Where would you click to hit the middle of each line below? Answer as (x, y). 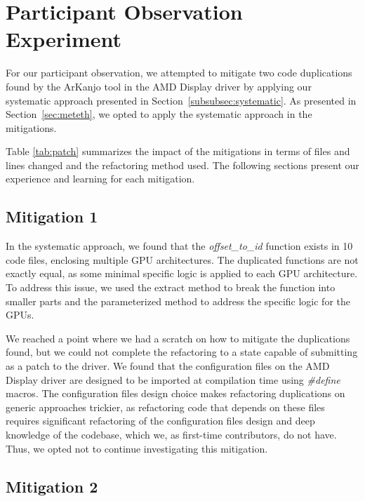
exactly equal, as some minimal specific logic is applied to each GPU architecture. (182, 273)
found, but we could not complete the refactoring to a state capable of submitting (182, 352)
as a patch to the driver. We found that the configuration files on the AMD (168, 366)
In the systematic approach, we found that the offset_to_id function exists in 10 (179, 246)
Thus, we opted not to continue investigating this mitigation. (137, 448)
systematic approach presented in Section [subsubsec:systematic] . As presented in (181, 100)
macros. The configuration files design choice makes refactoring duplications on (175, 393)
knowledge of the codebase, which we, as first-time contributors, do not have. (171, 434)
